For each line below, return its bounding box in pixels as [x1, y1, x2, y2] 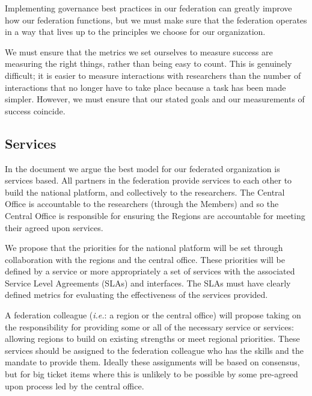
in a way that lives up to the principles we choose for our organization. [5, 25, 266, 38]
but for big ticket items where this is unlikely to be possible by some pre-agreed [5, 368, 298, 380]
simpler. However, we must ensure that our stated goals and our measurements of [5, 93, 305, 105]
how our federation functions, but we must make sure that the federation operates [5, 13, 307, 26]
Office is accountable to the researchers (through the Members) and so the [5, 197, 279, 210]
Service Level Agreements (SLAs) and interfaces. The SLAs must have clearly [5, 276, 291, 289]
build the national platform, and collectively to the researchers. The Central [5, 185, 285, 198]
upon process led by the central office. [5, 379, 144, 392]
